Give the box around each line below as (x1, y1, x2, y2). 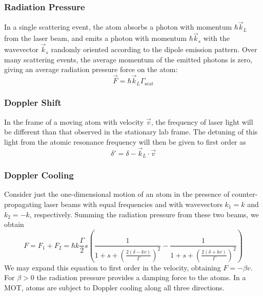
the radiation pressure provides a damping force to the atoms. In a (36, 272, 246, 283)
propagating (4, 199, 42, 209)
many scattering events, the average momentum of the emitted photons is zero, (4, 54, 253, 64)
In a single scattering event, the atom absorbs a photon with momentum (4, 21, 232, 32)
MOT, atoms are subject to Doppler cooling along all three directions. (4, 282, 225, 292)
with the (203, 33, 230, 43)
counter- (232, 189, 258, 199)
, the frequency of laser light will (151, 116, 253, 127)
